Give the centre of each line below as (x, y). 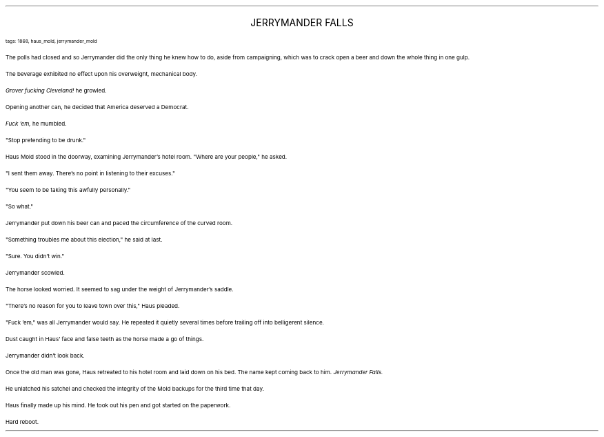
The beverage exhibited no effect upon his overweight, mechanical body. (101, 74)
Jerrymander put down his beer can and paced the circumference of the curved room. (119, 223)
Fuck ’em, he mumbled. (36, 124)
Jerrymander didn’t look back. (45, 356)
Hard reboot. (22, 422)
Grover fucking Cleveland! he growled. (56, 90)
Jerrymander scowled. (35, 273)
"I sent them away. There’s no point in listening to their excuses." (90, 173)
